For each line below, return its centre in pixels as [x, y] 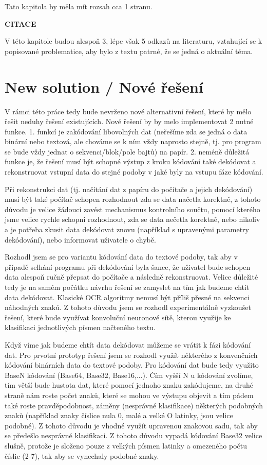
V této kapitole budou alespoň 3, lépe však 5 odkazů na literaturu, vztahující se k [133, 41]
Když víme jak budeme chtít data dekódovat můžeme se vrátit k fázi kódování [128, 344]
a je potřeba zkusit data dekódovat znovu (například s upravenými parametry [127, 229]
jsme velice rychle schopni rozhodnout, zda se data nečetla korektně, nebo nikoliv [132, 219]
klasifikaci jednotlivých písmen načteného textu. [80, 327]
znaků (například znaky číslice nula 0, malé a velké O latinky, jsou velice [119, 415]
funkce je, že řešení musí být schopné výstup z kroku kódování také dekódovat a [130, 161]
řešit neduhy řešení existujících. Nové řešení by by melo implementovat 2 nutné [129, 121]
